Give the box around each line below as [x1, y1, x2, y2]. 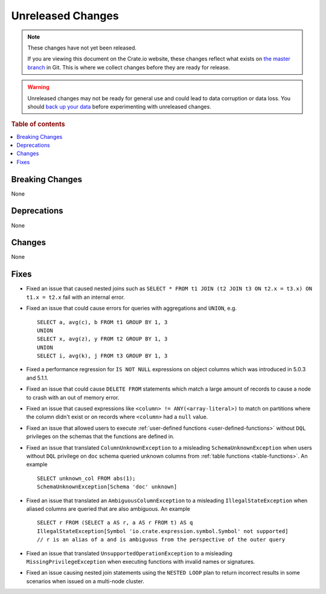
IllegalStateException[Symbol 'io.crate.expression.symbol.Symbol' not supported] [37, 528, 289, 534]
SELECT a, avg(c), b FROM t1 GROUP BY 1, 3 [37, 319, 168, 325]
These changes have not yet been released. [27, 44, 137, 51]
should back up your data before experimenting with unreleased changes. [27, 103, 211, 110]
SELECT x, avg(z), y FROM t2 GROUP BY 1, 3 [37, 336, 168, 342]
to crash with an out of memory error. [26, 394, 120, 401]
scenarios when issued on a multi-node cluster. [26, 577, 144, 585]
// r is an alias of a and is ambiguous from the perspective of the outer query [37, 536, 286, 543]
